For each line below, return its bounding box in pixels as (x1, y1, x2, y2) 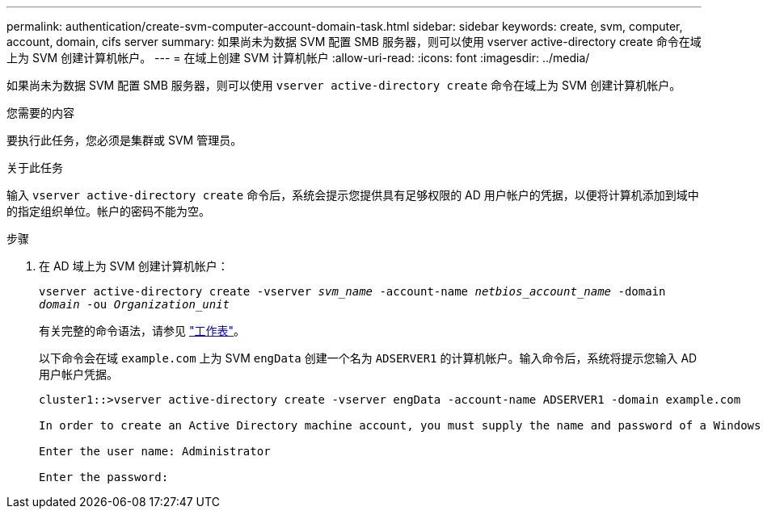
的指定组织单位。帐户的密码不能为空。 (6, 204, 210, 218)
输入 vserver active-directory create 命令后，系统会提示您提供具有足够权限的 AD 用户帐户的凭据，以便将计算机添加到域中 (6, 188, 699, 202)
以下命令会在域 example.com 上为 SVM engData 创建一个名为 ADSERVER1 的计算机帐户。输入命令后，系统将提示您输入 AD (39, 351, 698, 365)
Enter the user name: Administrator (39, 445, 271, 458)
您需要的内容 (6, 106, 74, 119)
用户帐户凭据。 (39, 367, 118, 381)
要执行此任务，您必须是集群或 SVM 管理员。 (6, 133, 242, 147)
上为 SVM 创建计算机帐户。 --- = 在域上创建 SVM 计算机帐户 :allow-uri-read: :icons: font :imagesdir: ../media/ (6, 51, 590, 65)
